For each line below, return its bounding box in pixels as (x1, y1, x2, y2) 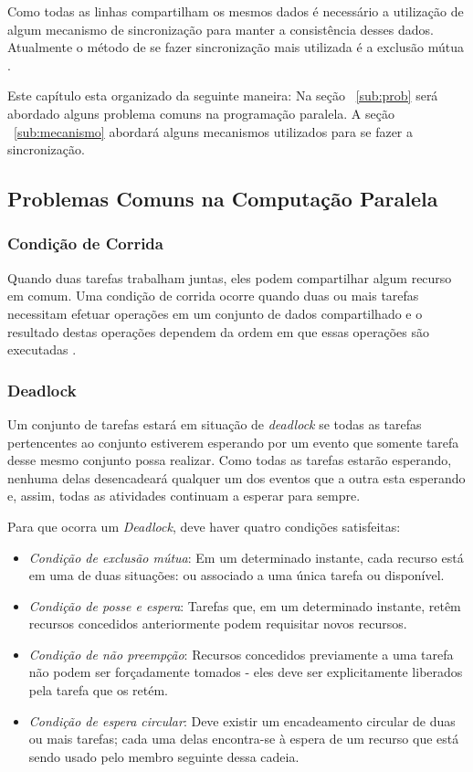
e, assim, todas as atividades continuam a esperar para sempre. (7, 486, 361, 505)
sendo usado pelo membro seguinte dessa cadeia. (28, 746, 300, 766)
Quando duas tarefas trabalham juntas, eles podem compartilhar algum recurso (7, 268, 452, 287)
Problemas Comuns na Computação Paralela (7, 185, 438, 213)
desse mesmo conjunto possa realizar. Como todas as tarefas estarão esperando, (7, 450, 452, 470)
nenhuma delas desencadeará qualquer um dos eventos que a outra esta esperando (7, 468, 466, 487)
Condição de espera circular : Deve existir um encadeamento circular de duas (28, 711, 456, 730)
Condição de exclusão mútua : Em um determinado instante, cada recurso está (28, 547, 464, 566)
